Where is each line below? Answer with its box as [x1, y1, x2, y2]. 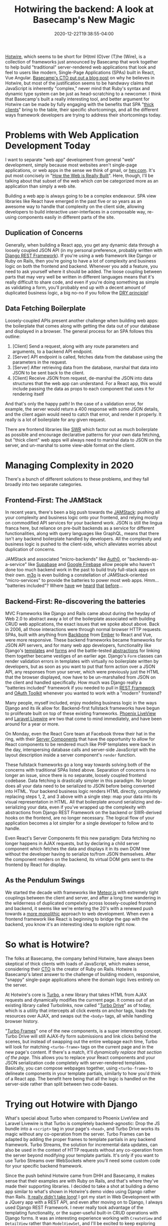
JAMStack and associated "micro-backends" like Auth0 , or [5, 556, 126, 562]
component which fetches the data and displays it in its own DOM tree [5, 846, 150, 852]
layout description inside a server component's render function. [5, 752, 136, 758]
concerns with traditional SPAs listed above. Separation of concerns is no [5, 767, 156, 773]
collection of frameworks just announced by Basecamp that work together [5, 58, 158, 64]
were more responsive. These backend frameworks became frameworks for [5, 637, 162, 643]
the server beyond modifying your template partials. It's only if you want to [5, 1152, 159, 1158]
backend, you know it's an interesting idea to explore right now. [5, 921, 136, 927]
